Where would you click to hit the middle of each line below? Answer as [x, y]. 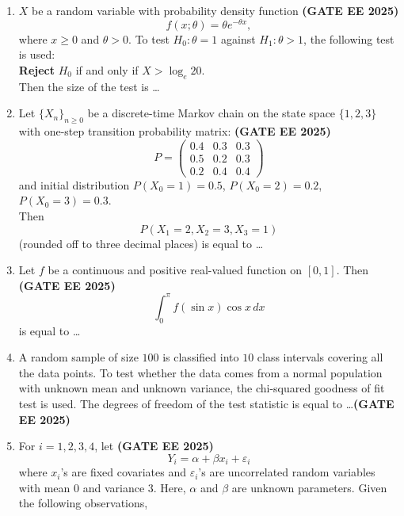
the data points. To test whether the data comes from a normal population [200, 372]
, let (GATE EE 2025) [154, 446]
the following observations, [83, 503]
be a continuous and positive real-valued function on [175, 270]
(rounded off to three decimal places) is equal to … [141, 243]
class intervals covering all [320, 357]
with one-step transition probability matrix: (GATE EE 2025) [175, 131]
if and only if [107, 69]
